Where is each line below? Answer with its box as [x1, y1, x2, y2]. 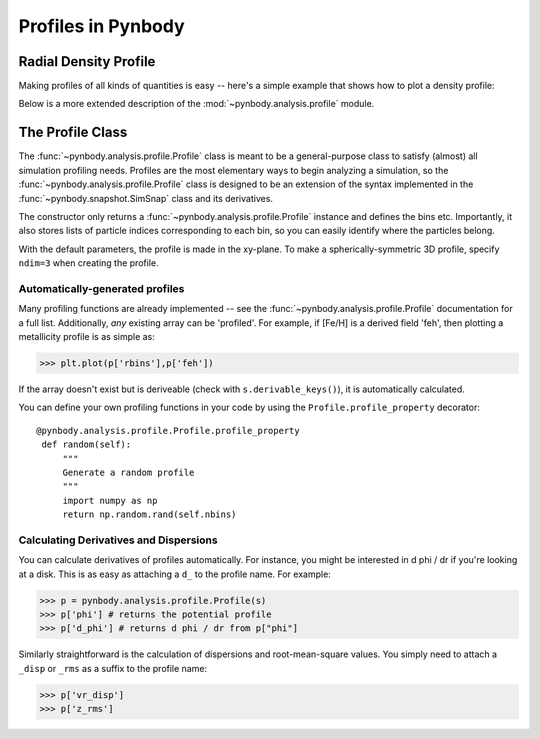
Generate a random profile [62, 466, 195, 478]
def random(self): [41, 439, 132, 450]
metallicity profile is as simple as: [18, 331, 155, 343]
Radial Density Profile [18, 53, 156, 70]
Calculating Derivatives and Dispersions [18, 533, 219, 547]
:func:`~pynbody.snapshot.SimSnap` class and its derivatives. [18, 192, 274, 204]
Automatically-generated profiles [18, 281, 185, 295]
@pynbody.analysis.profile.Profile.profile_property [36, 425, 300, 436]
